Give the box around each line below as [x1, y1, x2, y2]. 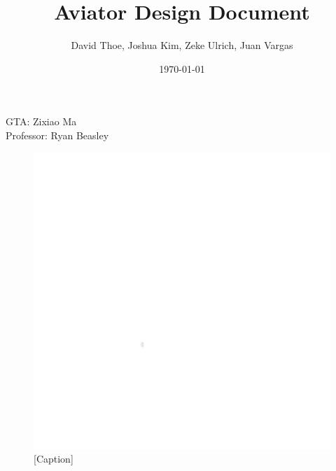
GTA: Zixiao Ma [6, 114, 77, 129]
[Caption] [34, 451, 73, 466]
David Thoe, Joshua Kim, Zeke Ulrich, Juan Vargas [71, 38, 293, 52]
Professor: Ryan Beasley [6, 127, 109, 142]
